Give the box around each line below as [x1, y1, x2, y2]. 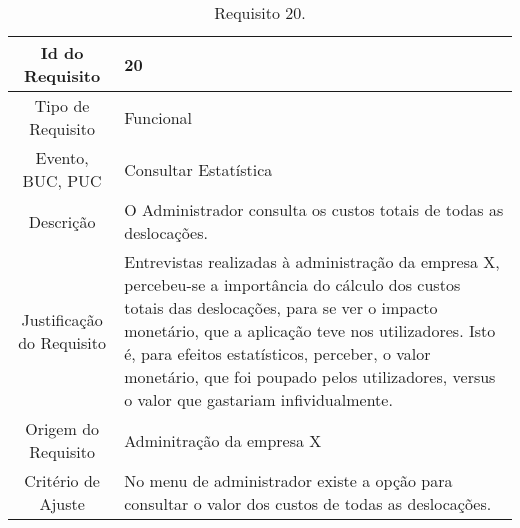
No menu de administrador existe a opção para [124, 469, 453, 492]
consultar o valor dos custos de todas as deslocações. [124, 492, 492, 515]
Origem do [25, 417, 100, 440]
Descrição [28, 209, 96, 233]
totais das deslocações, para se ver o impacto [124, 296, 438, 319]
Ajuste [39, 492, 85, 515]
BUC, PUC [22, 169, 102, 192]
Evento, [35, 146, 89, 169]
